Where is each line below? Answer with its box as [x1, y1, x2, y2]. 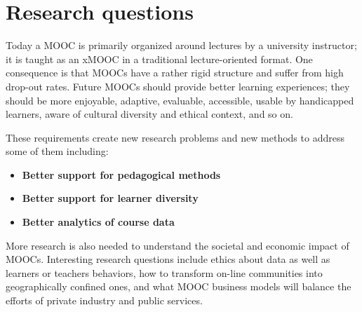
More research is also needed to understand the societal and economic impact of [6, 238, 349, 252]
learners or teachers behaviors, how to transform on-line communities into [6, 265, 323, 280]
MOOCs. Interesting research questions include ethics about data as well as [6, 252, 330, 266]
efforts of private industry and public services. [6, 293, 203, 308]
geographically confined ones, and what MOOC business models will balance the [6, 279, 351, 294]
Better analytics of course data [22, 215, 175, 229]
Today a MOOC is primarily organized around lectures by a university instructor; [6, 38, 357, 53]
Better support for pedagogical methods [22, 167, 221, 182]
